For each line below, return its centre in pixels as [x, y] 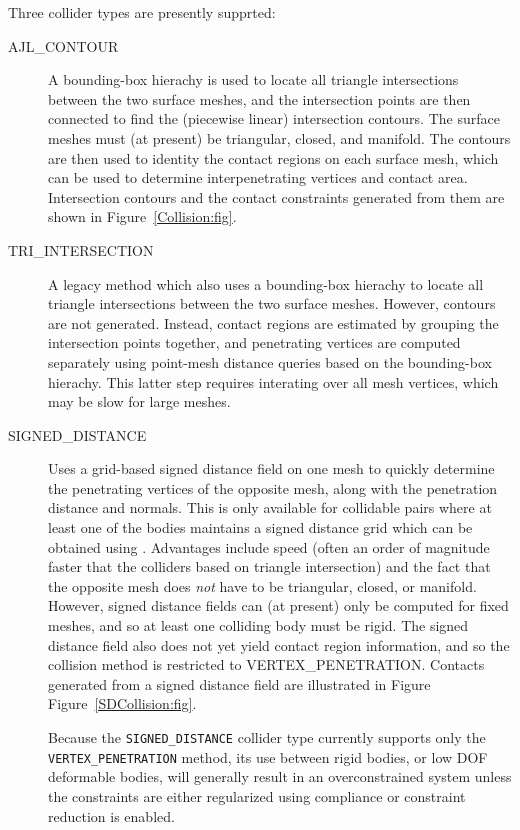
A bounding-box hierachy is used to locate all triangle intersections [253, 79]
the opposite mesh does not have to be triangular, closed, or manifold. [262, 585]
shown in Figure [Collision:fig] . [142, 216]
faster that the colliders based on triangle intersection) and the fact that [269, 566]
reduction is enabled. [111, 815]
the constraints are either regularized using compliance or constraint [257, 795]
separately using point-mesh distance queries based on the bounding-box [270, 361]
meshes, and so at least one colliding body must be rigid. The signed [258, 625]
